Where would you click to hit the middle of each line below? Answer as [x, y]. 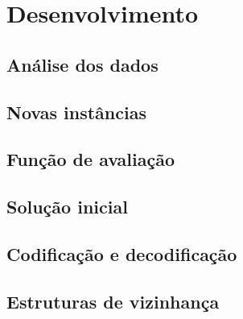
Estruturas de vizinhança [113, 301]
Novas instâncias [76, 112]
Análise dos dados [82, 64]
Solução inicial [67, 207]
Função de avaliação [91, 159]
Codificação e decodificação [122, 253]
